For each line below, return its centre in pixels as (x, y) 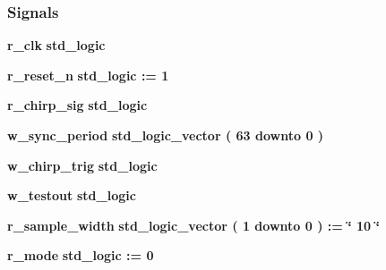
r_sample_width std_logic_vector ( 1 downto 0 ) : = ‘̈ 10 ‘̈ (193, 225)
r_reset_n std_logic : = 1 (88, 75)
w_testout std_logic (72, 195)
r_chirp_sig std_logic (77, 105)
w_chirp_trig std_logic (82, 165)
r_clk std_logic (56, 45)
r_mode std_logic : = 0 (81, 255)
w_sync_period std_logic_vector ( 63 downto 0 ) (166, 135)
